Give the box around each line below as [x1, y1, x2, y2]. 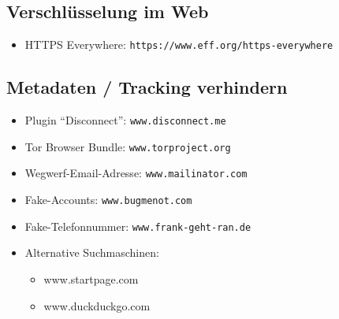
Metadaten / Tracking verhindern [6, 75, 288, 99]
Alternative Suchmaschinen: [24, 244, 159, 261]
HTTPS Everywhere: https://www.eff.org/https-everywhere [24, 36, 333, 53]
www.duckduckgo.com [43, 297, 151, 313]
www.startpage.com [43, 270, 139, 287]
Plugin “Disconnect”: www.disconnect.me [24, 112, 226, 128]
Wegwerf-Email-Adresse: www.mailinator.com [24, 165, 248, 181]
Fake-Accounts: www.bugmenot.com [24, 191, 192, 208]
